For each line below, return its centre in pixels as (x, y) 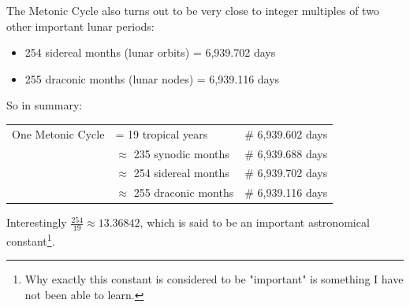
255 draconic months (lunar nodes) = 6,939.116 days (152, 78)
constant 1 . (31, 240)
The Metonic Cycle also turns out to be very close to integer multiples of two (193, 10)
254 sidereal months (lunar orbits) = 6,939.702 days (150, 52)
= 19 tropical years (162, 133)
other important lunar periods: (80, 26)
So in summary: (45, 105)
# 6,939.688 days (286, 153)
